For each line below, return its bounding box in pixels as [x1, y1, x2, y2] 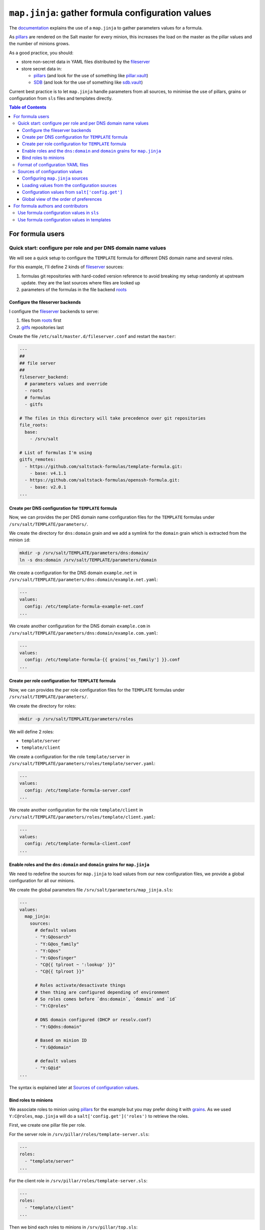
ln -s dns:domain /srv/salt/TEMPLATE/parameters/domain [19, 557, 157, 563]
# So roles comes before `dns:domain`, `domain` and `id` [35, 996, 178, 1002]
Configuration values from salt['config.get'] [22, 189, 123, 195]
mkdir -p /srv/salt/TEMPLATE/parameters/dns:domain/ [19, 550, 149, 556]
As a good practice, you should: [9, 50, 74, 56]
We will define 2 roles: [9, 729, 54, 735]
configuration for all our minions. [9, 878, 76, 884]
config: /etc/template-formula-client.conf [25, 841, 131, 846]
